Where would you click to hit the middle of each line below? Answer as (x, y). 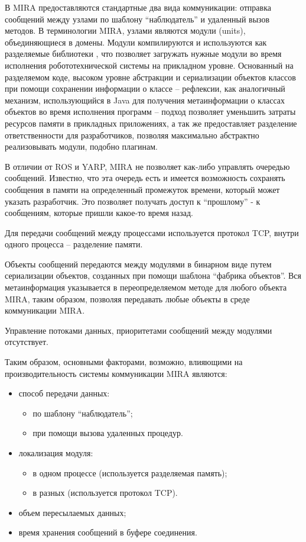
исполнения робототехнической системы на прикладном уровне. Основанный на (149, 65)
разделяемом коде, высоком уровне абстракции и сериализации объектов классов (150, 77)
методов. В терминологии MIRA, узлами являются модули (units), (125, 30)
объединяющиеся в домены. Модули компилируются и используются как (136, 42)
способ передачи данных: (64, 393)
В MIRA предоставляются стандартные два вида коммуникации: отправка (138, 7)
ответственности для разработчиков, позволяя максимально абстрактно (132, 135)
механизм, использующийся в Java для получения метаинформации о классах (145, 100)
